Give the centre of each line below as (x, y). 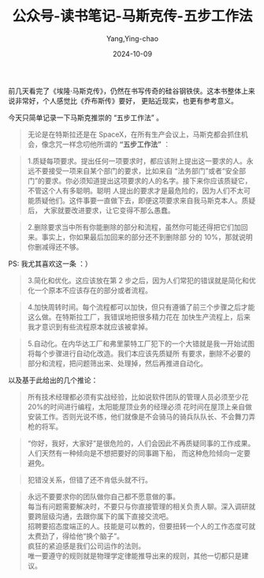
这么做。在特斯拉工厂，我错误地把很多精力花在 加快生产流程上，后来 (139, 317)
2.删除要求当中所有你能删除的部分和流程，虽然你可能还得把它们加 (134, 227)
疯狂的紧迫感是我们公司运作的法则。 (86, 546)
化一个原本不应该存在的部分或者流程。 (89, 290)
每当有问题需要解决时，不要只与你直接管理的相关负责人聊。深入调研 (138, 506)
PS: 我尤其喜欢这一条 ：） (50, 263)
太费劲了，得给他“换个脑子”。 (76, 536)
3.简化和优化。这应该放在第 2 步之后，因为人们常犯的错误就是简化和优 (141, 280)
